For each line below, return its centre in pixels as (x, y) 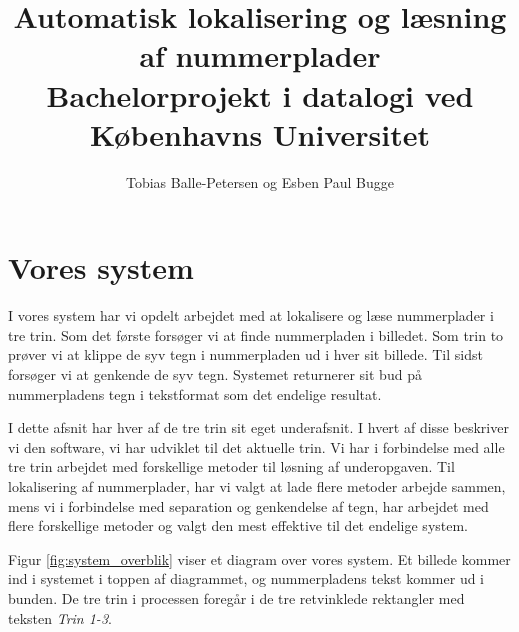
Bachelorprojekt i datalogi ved (260, 94)
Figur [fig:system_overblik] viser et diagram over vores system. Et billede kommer (259, 558)
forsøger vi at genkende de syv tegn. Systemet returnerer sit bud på (215, 374)
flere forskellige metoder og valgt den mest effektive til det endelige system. (238, 525)
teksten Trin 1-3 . (60, 617)
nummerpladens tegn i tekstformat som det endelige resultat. (195, 393)
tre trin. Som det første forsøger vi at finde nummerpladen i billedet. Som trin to (256, 334)
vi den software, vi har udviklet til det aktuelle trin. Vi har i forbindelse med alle (256, 446)
